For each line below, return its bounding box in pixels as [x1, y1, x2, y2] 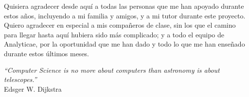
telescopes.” [4, 74, 37, 84]
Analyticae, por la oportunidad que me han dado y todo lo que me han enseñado [4, 39, 245, 49]
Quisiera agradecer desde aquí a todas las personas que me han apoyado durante [4, 1, 244, 11]
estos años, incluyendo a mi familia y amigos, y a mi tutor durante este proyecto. [4, 10, 246, 20]
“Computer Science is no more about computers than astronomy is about [4, 65, 220, 75]
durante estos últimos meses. [4, 48, 89, 58]
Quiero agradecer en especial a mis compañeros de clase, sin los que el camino [4, 20, 236, 30]
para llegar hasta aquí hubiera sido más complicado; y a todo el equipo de [4, 29, 225, 39]
